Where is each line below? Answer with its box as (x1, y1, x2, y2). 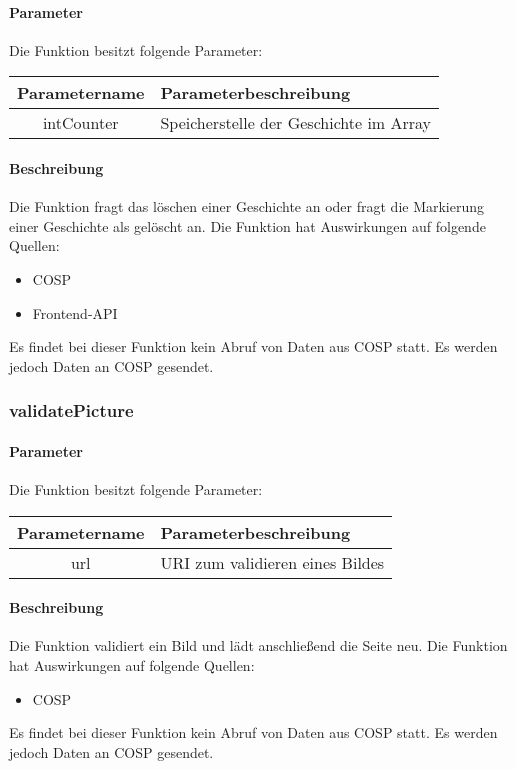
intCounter (42, 111, 119, 135)
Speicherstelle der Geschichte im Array (160, 111, 432, 135)
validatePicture (9, 398, 134, 423)
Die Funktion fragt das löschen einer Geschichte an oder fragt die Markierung (9, 196, 485, 217)
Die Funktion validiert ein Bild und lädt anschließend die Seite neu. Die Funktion (9, 635, 508, 656)
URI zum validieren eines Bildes (160, 550, 385, 574)
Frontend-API (32, 302, 118, 323)
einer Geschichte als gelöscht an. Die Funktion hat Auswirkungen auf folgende (9, 215, 486, 236)
